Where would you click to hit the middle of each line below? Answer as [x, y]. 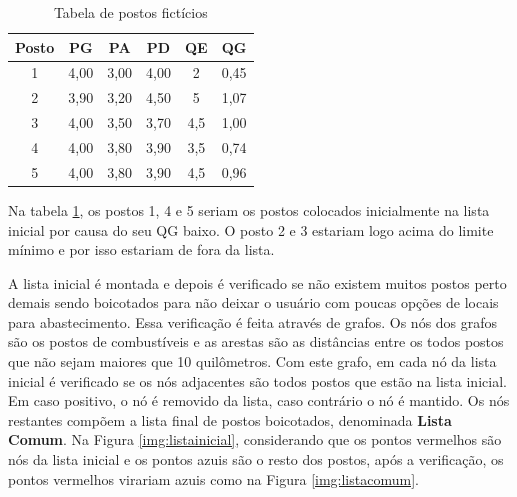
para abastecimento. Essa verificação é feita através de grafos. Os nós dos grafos [253, 321]
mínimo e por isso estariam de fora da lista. [141, 249]
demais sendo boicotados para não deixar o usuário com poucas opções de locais [253, 302]
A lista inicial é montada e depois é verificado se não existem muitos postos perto [257, 282]
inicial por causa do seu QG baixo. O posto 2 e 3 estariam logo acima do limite [251, 229]
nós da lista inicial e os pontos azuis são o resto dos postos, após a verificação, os [256, 459]
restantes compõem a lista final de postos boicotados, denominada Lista [230, 419]
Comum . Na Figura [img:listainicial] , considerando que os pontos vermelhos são [255, 439]
